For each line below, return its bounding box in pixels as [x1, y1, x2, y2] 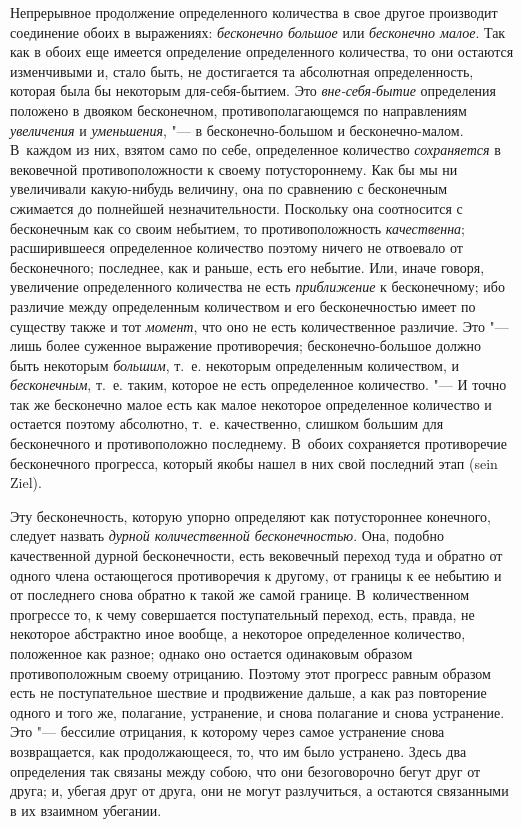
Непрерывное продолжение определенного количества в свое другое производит [10, 2, 498, 22]
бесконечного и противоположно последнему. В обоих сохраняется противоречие [10, 433, 507, 454]
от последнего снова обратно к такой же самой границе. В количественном [10, 584, 470, 605]
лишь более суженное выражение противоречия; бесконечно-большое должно [10, 335, 482, 356]
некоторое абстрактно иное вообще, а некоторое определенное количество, [10, 623, 466, 644]
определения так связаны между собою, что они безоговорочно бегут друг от [10, 760, 481, 781]
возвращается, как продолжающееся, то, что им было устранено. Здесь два [10, 740, 467, 761]
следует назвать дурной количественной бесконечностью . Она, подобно [10, 525, 444, 546]
